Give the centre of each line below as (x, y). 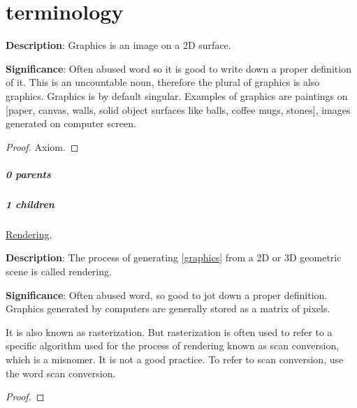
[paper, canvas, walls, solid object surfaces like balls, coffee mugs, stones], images (178, 109)
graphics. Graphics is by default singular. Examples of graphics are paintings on (177, 95)
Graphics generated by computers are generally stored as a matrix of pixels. (168, 308)
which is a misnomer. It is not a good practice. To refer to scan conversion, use (175, 359)
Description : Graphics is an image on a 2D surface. (118, 45)
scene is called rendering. (59, 271)
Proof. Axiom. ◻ (42, 146)
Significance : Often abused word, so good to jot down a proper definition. (167, 294)
